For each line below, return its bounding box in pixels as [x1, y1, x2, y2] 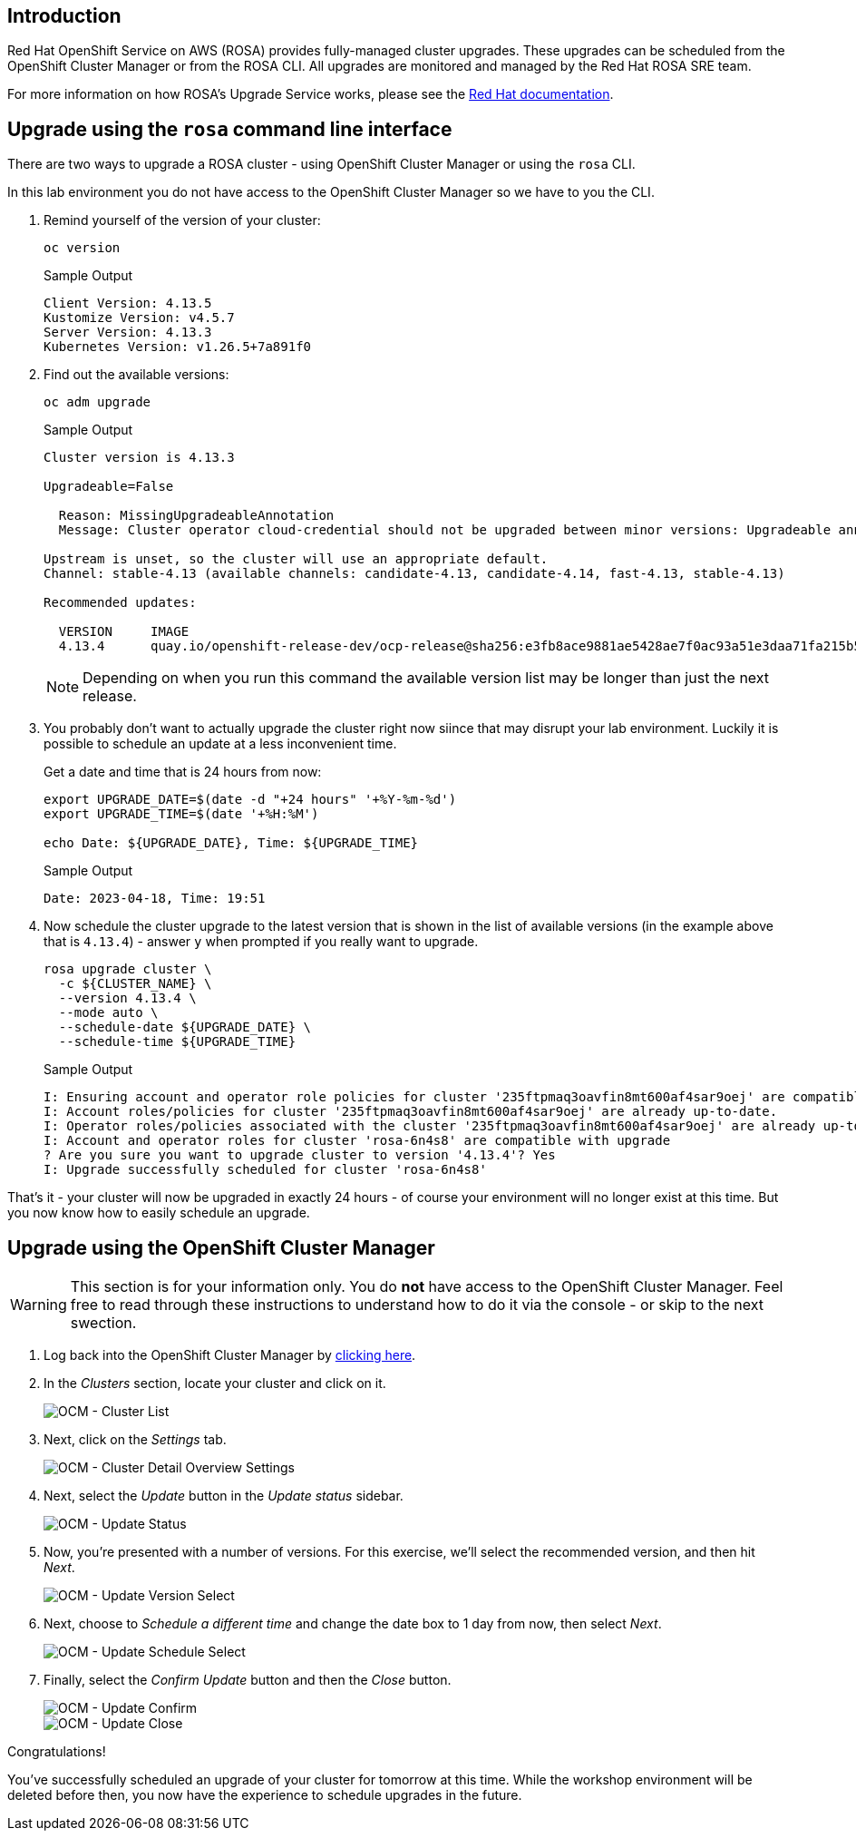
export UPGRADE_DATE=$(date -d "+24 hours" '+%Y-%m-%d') [44, 792, 457, 807]
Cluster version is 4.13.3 [44, 450, 235, 465]
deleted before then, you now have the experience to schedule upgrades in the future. [7, 1787, 522, 1804]
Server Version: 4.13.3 [44, 325, 212, 340]
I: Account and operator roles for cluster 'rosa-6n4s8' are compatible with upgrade [44, 1133, 671, 1149]
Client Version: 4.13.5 [44, 296, 212, 311]
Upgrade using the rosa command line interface [7, 117, 452, 141]
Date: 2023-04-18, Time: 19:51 [44, 891, 266, 906]
